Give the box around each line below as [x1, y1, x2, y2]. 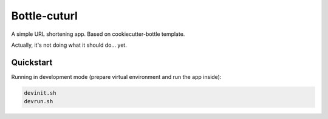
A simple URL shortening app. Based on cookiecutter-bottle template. [11, 30, 185, 38]
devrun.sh [24, 98, 53, 105]
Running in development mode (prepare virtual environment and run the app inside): [11, 73, 222, 80]
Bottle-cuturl [11, 9, 78, 22]
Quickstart [11, 57, 53, 67]
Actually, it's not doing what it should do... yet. [11, 41, 127, 49]
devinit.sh [24, 89, 56, 97]
